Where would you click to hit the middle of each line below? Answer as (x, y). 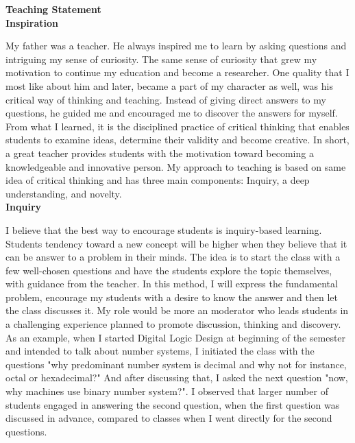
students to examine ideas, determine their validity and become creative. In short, (177, 140)
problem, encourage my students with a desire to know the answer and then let (172, 297)
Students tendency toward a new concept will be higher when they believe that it (176, 243)
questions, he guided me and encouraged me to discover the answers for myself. (172, 113)
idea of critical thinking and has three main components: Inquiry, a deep (158, 180)
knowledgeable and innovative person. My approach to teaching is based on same (176, 166)
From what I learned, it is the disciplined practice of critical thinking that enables (177, 126)
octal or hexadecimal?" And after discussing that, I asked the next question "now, (177, 378)
